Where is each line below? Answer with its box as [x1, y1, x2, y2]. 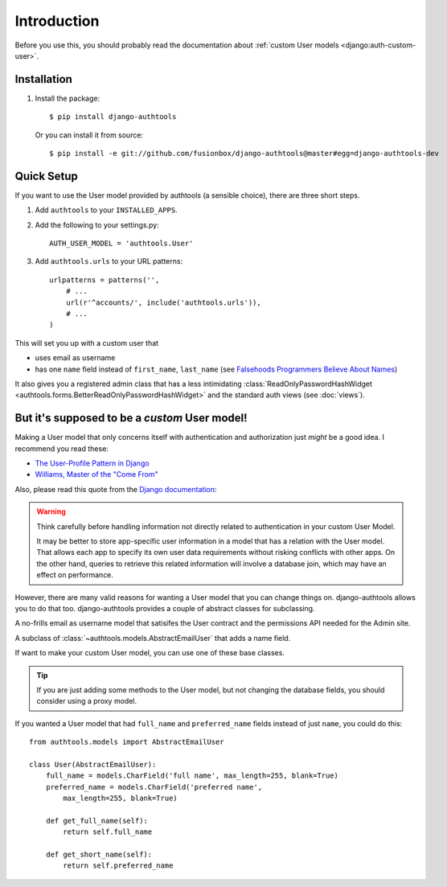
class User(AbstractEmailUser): [29, 760, 157, 769]
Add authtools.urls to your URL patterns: [35, 257, 183, 266]
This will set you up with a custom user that [14, 338, 159, 347]
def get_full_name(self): [45, 816, 149, 825]
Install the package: [35, 93, 100, 103]
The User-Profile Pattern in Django [35, 458, 150, 468]
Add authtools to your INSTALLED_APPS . [35, 205, 178, 215]
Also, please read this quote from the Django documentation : [14, 484, 217, 494]
